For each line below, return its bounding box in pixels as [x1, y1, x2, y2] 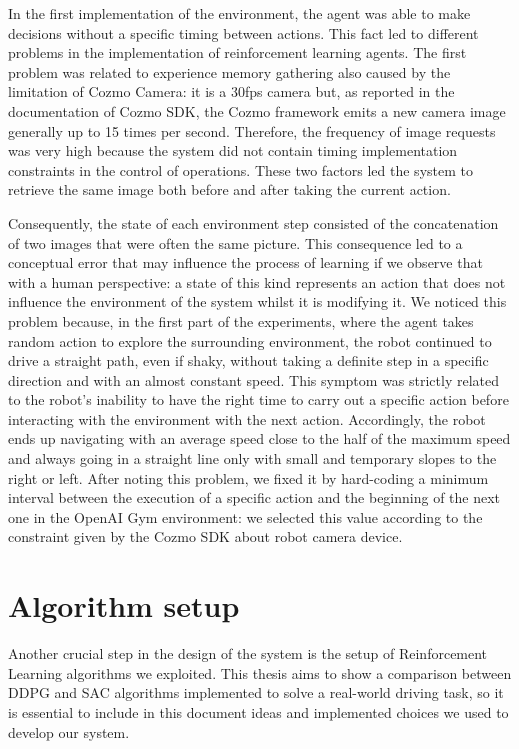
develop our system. [8, 721, 130, 742]
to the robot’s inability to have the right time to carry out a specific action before [8, 389, 509, 410]
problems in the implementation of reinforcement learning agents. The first [8, 42, 467, 63]
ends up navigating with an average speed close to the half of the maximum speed [8, 428, 511, 449]
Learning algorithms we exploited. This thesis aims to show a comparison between [8, 662, 512, 683]
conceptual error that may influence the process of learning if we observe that [8, 252, 483, 273]
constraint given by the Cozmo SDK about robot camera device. [8, 526, 403, 547]
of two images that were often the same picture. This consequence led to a [8, 232, 463, 253]
